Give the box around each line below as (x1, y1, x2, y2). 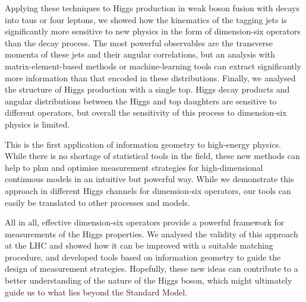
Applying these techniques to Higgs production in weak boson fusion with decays (5, 2, 299, 14)
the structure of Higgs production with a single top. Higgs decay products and (5, 83, 290, 96)
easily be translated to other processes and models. (5, 196, 190, 208)
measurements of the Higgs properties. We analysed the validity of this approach (5, 227, 298, 240)
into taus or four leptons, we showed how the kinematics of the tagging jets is (5, 13, 287, 26)
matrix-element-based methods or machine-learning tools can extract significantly (5, 59, 301, 72)
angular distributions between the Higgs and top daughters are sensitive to (5, 94, 277, 107)
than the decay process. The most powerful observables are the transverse (5, 36, 273, 49)
